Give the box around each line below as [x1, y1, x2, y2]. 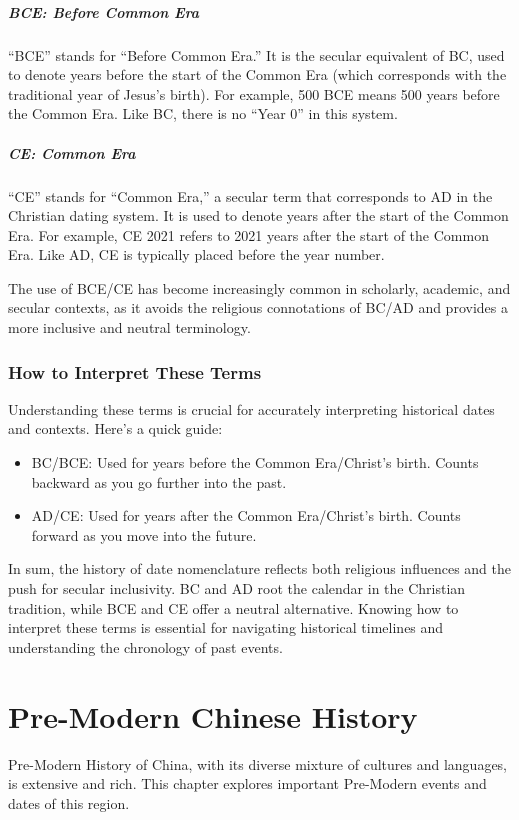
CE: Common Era [8, 142, 136, 163]
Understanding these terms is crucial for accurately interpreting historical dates [8, 398, 495, 419]
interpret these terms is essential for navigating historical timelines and [8, 617, 444, 638]
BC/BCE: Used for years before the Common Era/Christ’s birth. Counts [31, 452, 479, 473]
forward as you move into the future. [31, 524, 257, 545]
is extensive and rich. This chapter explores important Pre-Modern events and [8, 773, 487, 794]
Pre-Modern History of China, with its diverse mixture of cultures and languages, [8, 753, 508, 774]
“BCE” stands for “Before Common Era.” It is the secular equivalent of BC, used [8, 44, 505, 65]
